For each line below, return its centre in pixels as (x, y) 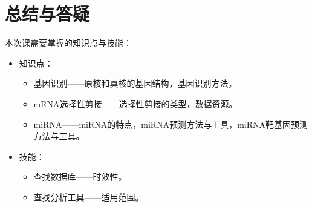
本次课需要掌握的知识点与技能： (68, 43)
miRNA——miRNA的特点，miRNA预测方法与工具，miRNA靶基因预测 (171, 124)
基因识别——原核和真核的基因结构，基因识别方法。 (135, 83)
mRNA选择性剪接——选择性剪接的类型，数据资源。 (135, 103)
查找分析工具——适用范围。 (89, 196)
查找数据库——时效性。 (80, 176)
